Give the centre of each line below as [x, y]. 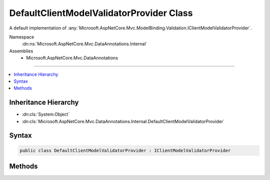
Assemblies [21, 51]
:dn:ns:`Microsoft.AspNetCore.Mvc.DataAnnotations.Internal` [84, 44]
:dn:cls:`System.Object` [46, 114]
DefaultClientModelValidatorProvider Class [101, 13]
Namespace [22, 37]
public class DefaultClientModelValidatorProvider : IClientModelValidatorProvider [125, 150]
